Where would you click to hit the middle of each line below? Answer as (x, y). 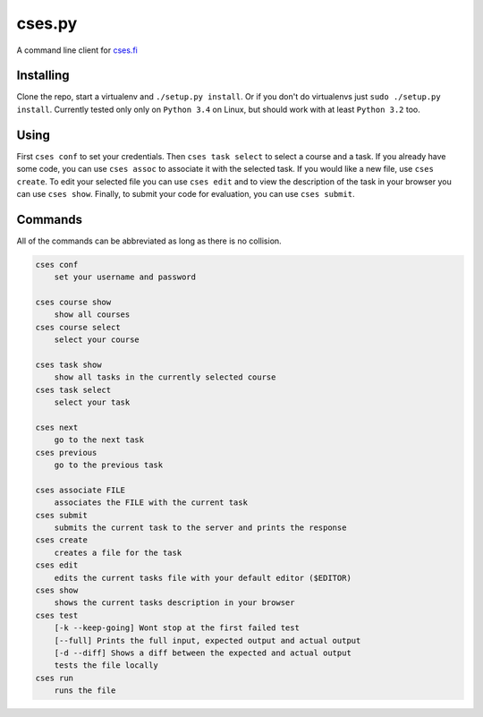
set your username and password (125, 277)
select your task (92, 402)
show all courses (92, 315)
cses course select (78, 327)
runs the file (85, 691)
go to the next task (99, 440)
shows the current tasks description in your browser (174, 603)
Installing (43, 76)
